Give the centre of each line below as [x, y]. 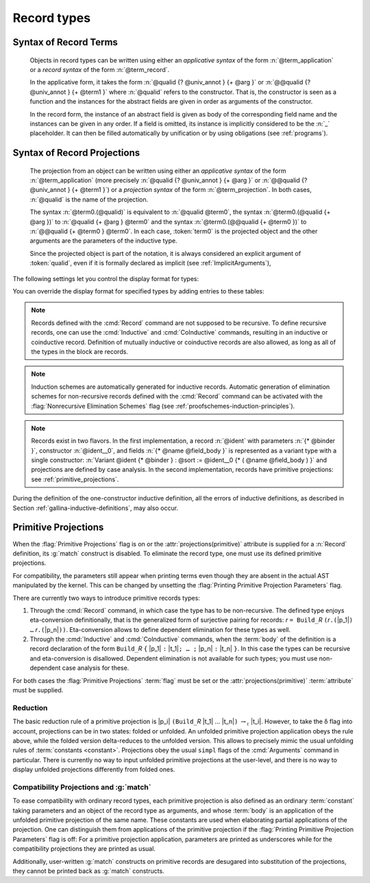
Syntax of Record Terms [65, 42]
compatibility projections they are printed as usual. [84, 849]
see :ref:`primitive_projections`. [75, 479]
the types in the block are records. [79, 351]
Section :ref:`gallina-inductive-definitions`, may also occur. [95, 508]
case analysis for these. [96, 668]
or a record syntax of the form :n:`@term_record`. [100, 69]
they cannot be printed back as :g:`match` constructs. [88, 871]
